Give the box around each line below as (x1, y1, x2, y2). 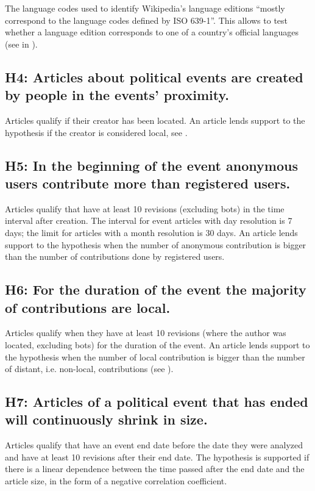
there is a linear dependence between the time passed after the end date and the (5, 462, 305, 475)
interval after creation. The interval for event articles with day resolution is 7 (5, 214, 292, 227)
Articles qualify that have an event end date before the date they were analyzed (5, 439, 303, 451)
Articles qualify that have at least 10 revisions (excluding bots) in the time (5, 202, 285, 215)
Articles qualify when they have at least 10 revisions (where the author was (5, 326, 286, 339)
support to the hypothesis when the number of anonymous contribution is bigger (5, 238, 306, 251)
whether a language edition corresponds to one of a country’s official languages (5, 26, 299, 38)
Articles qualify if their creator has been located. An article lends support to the (5, 113, 305, 126)
